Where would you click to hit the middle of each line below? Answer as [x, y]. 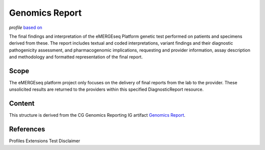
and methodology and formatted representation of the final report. [76, 57]
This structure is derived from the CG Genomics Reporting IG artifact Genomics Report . [97, 115]
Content [22, 104]
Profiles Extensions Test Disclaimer [45, 141]
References [27, 129]
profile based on [26, 27]
